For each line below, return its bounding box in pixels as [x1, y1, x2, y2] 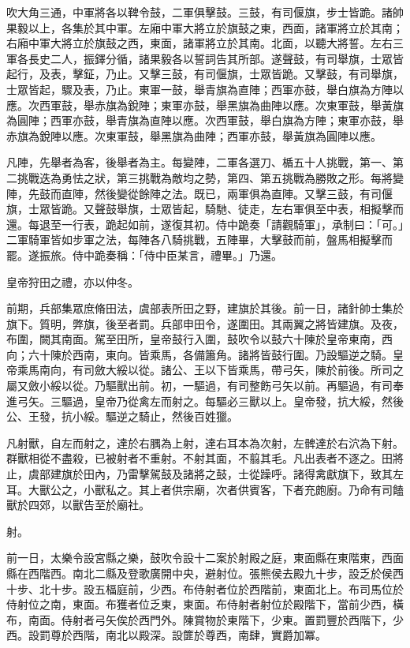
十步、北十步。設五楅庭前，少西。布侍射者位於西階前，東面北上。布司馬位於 [6, 580, 404, 597]
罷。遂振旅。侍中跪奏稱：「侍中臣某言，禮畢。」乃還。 [6, 246, 282, 263]
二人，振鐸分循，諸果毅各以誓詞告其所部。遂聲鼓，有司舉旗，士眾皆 [50, 50, 404, 66]
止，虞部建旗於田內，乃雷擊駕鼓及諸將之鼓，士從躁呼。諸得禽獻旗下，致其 [6, 466, 393, 482]
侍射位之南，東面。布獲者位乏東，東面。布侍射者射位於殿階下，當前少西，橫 [6, 596, 404, 612]
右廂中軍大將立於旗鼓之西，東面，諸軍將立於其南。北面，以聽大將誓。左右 [6, 35, 393, 51]
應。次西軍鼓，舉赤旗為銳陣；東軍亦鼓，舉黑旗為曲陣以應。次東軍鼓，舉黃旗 [6, 96, 404, 113]
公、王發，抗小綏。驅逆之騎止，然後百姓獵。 [6, 408, 238, 425]
